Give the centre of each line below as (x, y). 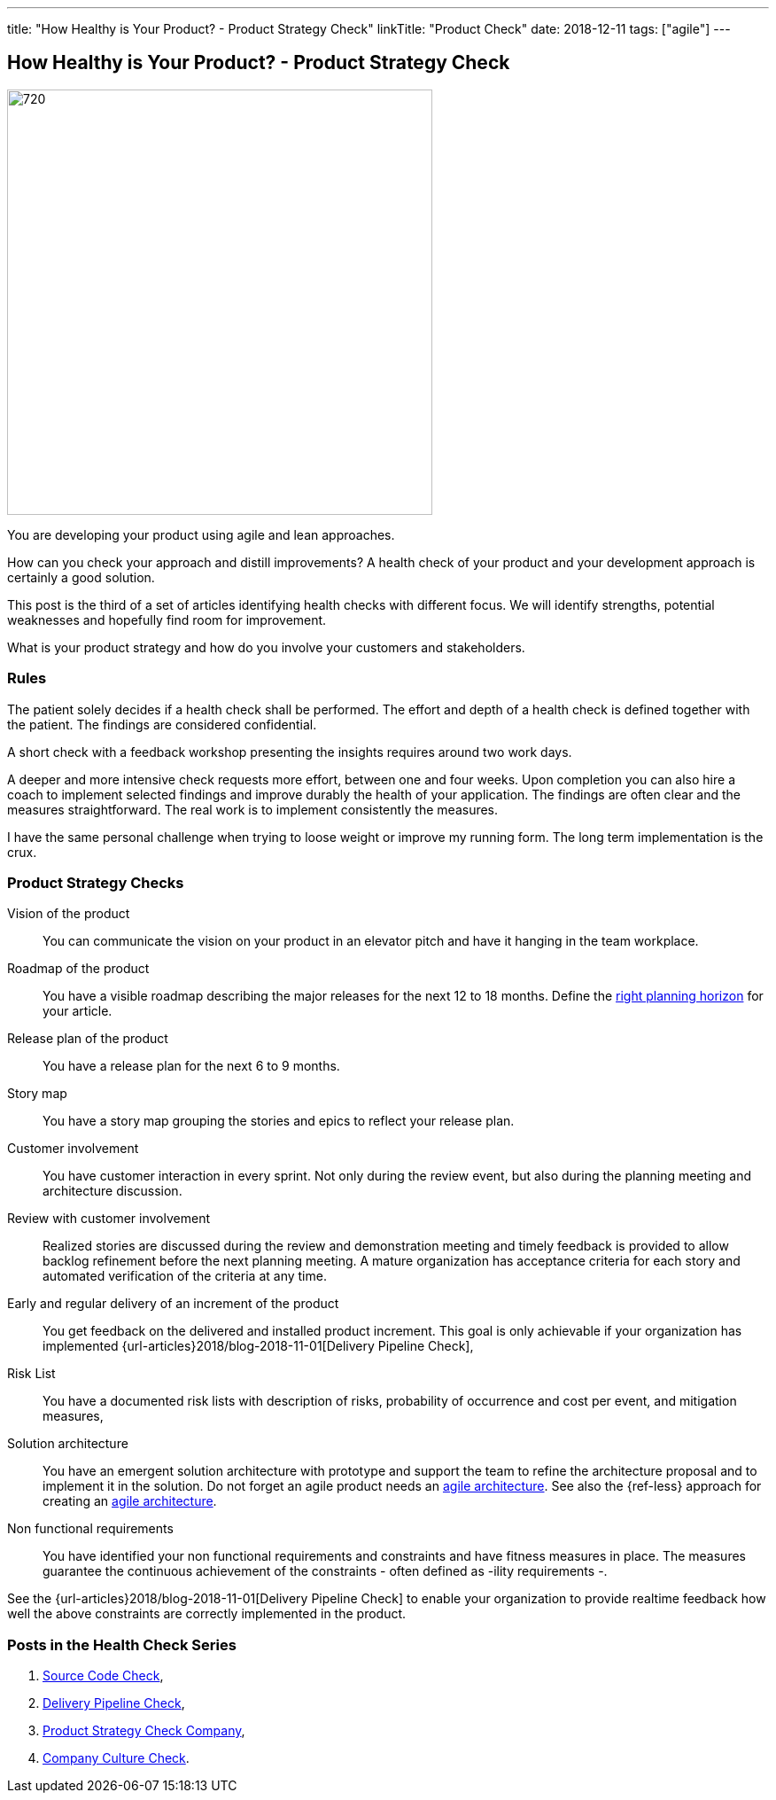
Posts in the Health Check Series (122, 1644)
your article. (78, 1011)
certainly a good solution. (81, 577)
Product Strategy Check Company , (144, 1731)
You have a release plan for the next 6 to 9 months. (191, 1066)
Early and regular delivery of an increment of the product (173, 1304)
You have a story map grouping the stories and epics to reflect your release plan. (279, 1121)
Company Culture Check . (116, 1758)
